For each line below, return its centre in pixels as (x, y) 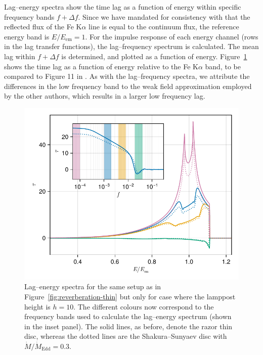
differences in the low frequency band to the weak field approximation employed (128, 86)
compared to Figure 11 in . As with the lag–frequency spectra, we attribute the (127, 76)
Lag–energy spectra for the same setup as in (93, 286)
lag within (20, 56)
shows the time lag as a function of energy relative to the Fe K (101, 66)
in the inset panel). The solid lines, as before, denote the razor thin (128, 326)
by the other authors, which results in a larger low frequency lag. (105, 96)
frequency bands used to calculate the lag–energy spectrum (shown (128, 316)
